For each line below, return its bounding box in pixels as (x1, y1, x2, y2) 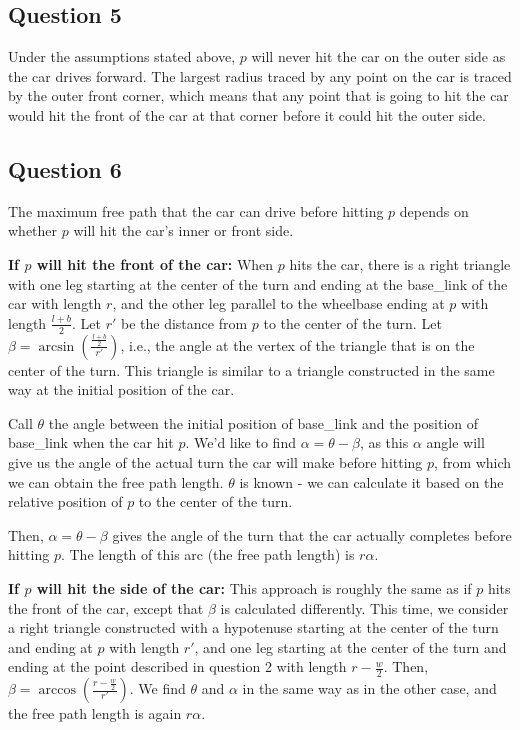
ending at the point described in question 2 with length (8, 656, 347, 677)
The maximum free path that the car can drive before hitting (8, 200, 384, 221)
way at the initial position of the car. (8, 379, 235, 400)
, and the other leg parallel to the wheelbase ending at (112, 293, 445, 314)
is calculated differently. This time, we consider (220, 597, 509, 618)
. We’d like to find (185, 432, 296, 453)
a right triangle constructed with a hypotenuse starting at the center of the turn (8, 617, 499, 638)
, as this (359, 432, 409, 453)
